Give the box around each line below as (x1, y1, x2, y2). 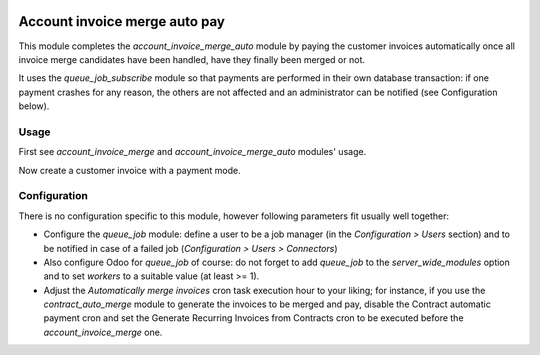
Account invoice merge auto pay (18, 13, 225, 30)
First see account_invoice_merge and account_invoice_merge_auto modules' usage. (18, 146, 367, 158)
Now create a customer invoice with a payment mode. (18, 164, 242, 176)
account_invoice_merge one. (43, 326, 163, 338)
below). (18, 100, 50, 112)
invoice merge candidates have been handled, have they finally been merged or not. (18, 53, 365, 65)
